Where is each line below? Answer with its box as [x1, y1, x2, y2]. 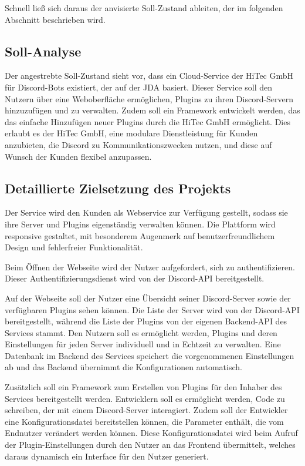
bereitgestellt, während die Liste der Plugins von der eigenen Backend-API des [5, 315, 287, 327]
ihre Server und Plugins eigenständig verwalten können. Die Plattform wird [5, 217, 276, 230]
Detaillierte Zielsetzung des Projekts [5, 179, 231, 197]
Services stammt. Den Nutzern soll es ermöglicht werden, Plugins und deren [5, 326, 277, 338]
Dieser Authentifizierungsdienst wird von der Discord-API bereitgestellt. [5, 272, 265, 284]
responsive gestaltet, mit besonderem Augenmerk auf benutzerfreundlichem [5, 229, 275, 242]
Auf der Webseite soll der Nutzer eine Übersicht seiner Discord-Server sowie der [5, 291, 291, 304]
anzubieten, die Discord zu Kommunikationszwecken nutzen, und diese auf [5, 138, 272, 150]
